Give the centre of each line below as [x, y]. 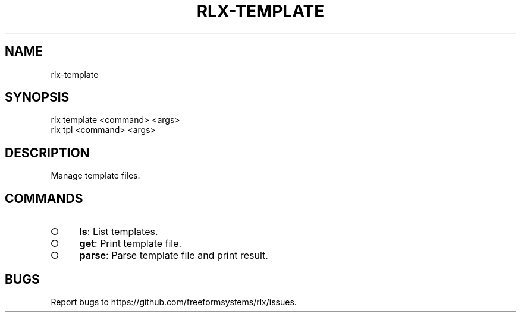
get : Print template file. [131, 244]
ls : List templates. [119, 232]
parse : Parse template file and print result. [174, 256]
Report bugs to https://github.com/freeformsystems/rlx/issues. [174, 302]
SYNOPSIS [37, 97]
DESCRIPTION [47, 153]
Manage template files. [95, 176]
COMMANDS [44, 198]
